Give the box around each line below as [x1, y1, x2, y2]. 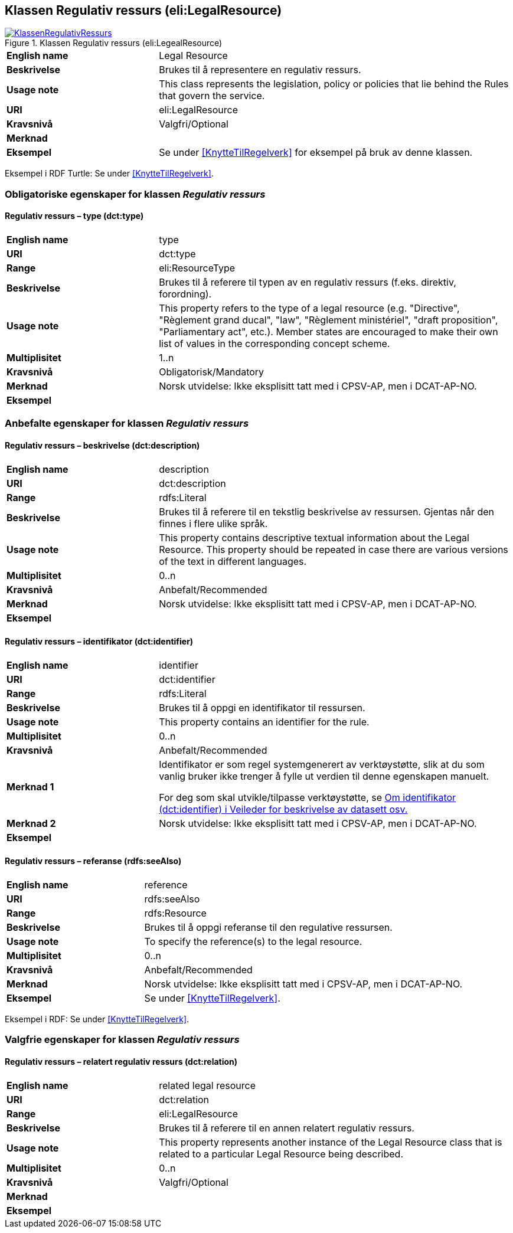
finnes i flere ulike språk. [159, 517, 268, 529]
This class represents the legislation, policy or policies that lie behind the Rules [159, 78, 509, 90]
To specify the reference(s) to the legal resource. [144, 936, 362, 948]
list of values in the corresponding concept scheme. [159, 338, 390, 350]
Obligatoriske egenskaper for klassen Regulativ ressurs [5, 188, 266, 200]
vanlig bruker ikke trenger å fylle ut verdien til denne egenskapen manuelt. [159, 770, 489, 782]
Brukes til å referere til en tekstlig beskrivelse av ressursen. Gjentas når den [159, 505, 495, 518]
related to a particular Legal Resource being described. [159, 1147, 404, 1160]
